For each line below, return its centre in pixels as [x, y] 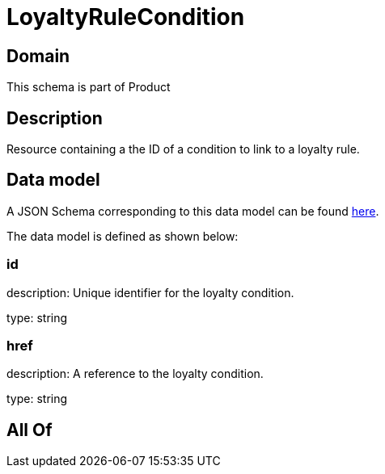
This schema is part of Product [89, 87]
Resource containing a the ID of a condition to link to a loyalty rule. [183, 149]
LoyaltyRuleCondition [126, 17]
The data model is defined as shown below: [123, 236]
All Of [30, 430]
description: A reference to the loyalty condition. [135, 374]
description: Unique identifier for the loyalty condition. [150, 292]
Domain [38, 56]
